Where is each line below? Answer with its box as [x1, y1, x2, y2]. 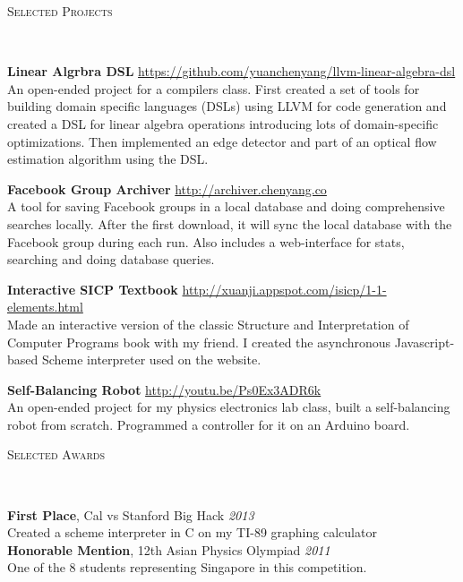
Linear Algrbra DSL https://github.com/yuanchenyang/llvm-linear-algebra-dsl [7, 62, 456, 81]
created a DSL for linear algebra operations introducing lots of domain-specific [7, 114, 439, 133]
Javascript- [394, 332, 455, 351]
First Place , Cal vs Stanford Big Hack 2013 [7, 505, 254, 524]
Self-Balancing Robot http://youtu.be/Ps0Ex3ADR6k [7, 380, 322, 398]
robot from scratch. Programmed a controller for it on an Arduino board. [7, 415, 410, 433]
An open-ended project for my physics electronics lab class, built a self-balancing [7, 398, 450, 416]
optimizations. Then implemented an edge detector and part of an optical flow [7, 132, 437, 150]
